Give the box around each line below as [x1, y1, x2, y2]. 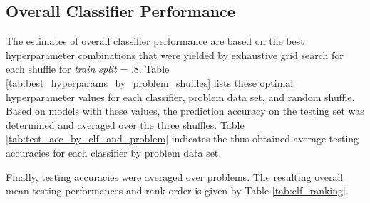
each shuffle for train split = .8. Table [6, 61, 170, 76]
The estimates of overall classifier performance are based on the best [6, 33, 304, 48]
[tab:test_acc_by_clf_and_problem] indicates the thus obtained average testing [6, 131, 359, 146]
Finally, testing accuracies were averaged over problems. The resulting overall [6, 169, 344, 184]
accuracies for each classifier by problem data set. [6, 145, 222, 160]
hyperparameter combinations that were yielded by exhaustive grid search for [6, 47, 344, 62]
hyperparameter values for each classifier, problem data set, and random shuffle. [6, 89, 355, 104]
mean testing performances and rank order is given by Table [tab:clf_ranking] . [6, 183, 349, 198]
